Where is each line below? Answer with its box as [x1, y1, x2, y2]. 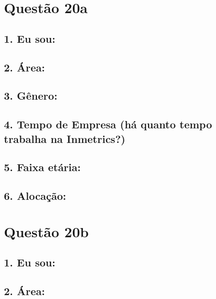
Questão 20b [4, 221, 89, 241]
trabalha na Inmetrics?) [4, 131, 126, 146]
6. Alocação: [4, 188, 66, 203]
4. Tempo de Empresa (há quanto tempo [4, 117, 212, 132]
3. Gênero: [4, 88, 58, 103]
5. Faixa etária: [4, 159, 81, 175]
